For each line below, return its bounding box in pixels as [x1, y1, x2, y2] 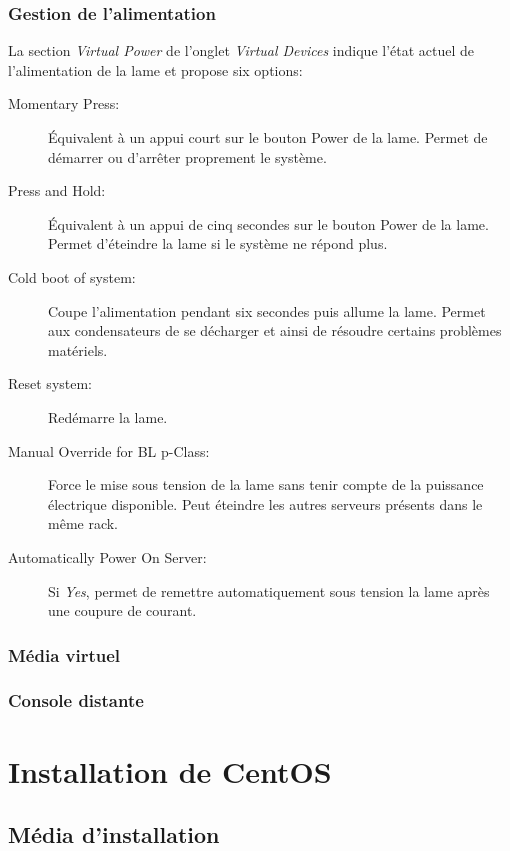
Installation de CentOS [8, 750, 332, 791]
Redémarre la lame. [48, 406, 168, 427]
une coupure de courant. [48, 600, 197, 621]
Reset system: [8, 373, 92, 394]
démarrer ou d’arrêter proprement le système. [48, 146, 327, 167]
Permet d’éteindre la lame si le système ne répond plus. [48, 233, 388, 254]
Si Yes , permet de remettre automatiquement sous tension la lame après [48, 580, 490, 601]
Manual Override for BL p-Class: [8, 440, 210, 461]
